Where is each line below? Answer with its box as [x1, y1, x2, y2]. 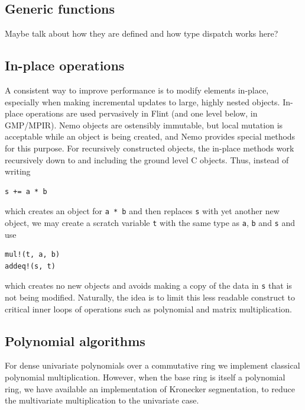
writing [5, 165, 31, 177]
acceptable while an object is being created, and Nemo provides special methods [5, 130, 296, 143]
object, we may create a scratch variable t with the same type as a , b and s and [5, 217, 295, 228]
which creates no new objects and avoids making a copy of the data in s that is [5, 279, 292, 292]
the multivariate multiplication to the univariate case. [5, 394, 199, 406]
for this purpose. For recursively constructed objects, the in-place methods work [5, 141, 294, 154]
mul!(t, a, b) [5, 250, 60, 259]
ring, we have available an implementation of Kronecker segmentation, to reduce [5, 382, 295, 395]
